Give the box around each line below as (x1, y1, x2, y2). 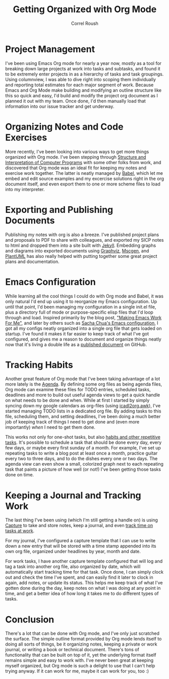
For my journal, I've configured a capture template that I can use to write (5, 538, 155, 544)
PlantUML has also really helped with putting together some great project (5, 253, 157, 259)
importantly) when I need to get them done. (5, 424, 96, 430)
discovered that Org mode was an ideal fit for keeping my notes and (5, 165, 147, 171)
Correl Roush (71, 20, 98, 26)
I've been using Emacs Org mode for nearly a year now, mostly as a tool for (5, 60, 162, 66)
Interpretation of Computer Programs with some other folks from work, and (5, 159, 161, 165)
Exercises (5, 132, 47, 143)
